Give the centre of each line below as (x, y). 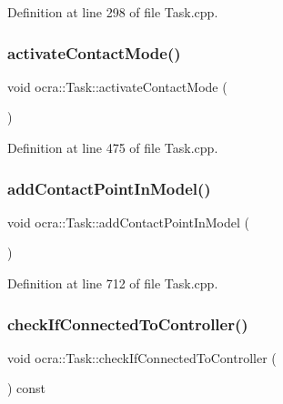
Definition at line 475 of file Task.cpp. (113, 147)
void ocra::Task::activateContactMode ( (117, 86)
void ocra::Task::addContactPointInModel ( (128, 222)
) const (27, 388)
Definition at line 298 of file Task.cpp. (113, 12)
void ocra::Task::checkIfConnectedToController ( (142, 357)
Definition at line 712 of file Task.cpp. (113, 283)
